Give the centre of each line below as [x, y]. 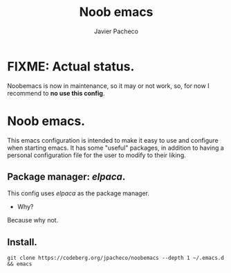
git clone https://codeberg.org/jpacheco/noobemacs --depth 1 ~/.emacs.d [116, 258]
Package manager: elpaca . [66, 177]
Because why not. [33, 220]
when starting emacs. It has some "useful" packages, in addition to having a [116, 148]
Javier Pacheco [116, 31]
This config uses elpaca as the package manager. [78, 193]
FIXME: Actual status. [71, 66]
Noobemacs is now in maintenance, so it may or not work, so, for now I [108, 86]
